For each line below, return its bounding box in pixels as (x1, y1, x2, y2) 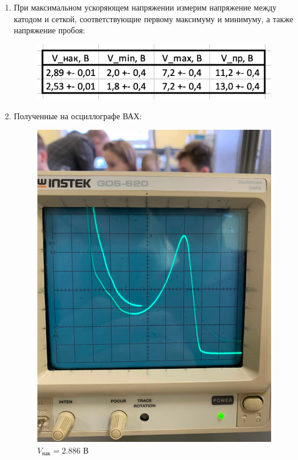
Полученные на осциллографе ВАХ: (13, 109, 142, 122)
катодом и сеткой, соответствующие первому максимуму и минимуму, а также (13, 12, 293, 25)
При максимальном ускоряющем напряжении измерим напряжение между (13, 1, 277, 13)
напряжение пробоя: (13, 24, 85, 36)
